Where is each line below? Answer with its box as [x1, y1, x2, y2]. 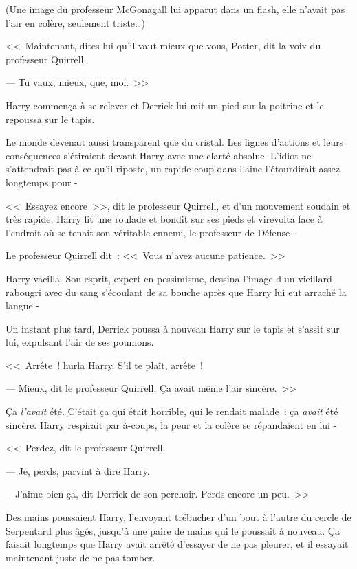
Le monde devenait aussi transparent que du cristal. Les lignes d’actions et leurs [6, 135, 344, 149]
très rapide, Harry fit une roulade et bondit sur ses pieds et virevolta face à [6, 212, 323, 226]
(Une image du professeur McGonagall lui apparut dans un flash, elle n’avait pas [6, 2, 345, 16]
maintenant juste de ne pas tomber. [6, 550, 155, 564]
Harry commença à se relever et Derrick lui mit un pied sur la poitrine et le [6, 98, 324, 112]
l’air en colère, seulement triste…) [6, 15, 145, 30]
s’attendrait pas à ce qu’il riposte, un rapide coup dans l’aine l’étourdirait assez [6, 161, 340, 176]
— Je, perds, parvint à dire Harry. [6, 463, 150, 478]
